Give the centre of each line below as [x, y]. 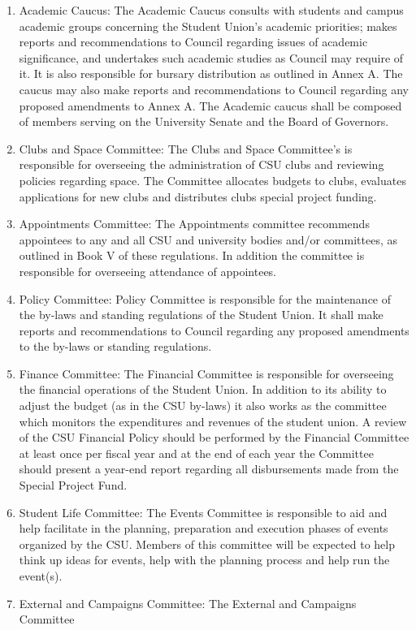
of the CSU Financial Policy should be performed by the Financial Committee [214, 437]
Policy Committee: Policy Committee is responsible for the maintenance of [205, 298]
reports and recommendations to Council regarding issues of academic [193, 42]
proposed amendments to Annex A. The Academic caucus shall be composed [210, 105]
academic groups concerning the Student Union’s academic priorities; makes [208, 26]
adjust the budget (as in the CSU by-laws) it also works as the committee [203, 406]
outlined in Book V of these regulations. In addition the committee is [192, 255]
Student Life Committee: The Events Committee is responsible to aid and [203, 512]
